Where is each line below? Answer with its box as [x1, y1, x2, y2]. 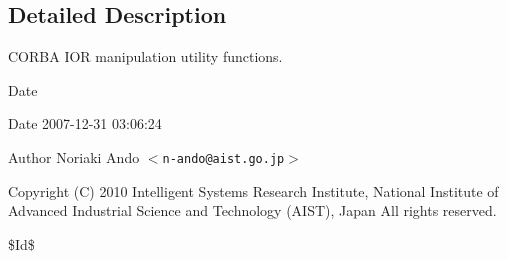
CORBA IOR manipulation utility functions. [8, 46, 283, 67]
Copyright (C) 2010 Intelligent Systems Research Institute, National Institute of [8, 180, 499, 201]
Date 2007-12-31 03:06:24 [8, 113, 162, 134]
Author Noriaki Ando [8, 146, 140, 167]
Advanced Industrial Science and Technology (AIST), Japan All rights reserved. [8, 200, 497, 221]
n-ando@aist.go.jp [162, 151, 285, 166]
